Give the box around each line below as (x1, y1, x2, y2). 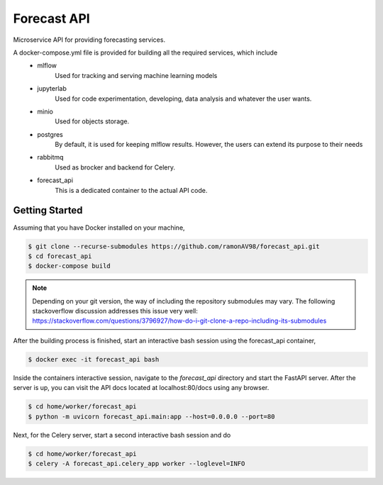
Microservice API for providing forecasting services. (13, 35, 166, 44)
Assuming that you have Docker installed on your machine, (13, 223, 185, 232)
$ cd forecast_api (28, 252, 92, 260)
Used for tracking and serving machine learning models (55, 71, 218, 79)
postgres (37, 130, 63, 138)
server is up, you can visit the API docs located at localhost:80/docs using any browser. (13, 384, 270, 392)
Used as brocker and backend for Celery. (55, 163, 176, 172)
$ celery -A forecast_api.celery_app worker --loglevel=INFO (28, 459, 245, 467)
